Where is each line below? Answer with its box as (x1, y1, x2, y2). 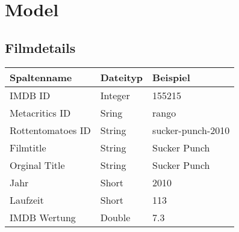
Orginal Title (10, 157, 65, 172)
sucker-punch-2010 (152, 123, 230, 137)
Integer (100, 88, 130, 102)
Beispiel (152, 70, 190, 84)
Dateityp (100, 70, 143, 84)
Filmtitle (10, 140, 46, 154)
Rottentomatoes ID (10, 123, 91, 137)
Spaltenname (10, 70, 72, 84)
